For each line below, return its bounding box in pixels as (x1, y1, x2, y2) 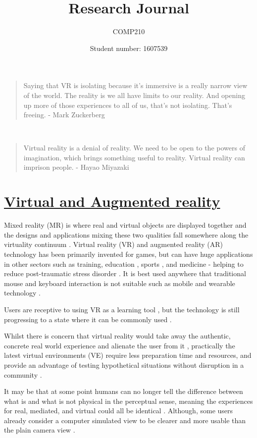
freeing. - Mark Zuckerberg (23, 109, 105, 120)
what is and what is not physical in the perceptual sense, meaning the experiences (4, 395, 253, 406)
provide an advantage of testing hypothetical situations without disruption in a (4, 359, 244, 370)
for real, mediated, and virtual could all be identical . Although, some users (4, 405, 233, 416)
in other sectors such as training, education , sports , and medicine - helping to (4, 258, 244, 269)
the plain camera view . (4, 425, 75, 435)
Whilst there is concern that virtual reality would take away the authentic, (4, 331, 231, 341)
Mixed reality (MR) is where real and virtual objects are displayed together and (4, 220, 247, 230)
